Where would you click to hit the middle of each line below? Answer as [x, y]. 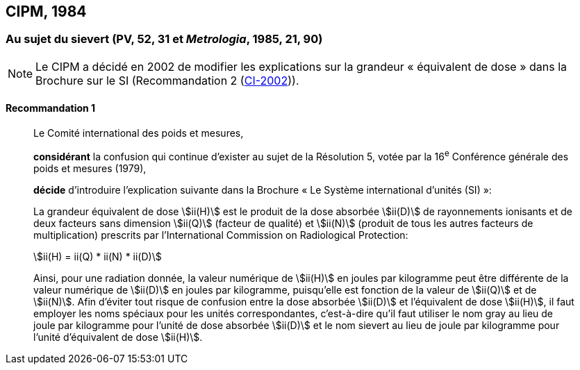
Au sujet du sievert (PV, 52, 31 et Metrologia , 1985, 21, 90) [164, 39]
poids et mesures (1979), [90, 168]
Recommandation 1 [51, 108]
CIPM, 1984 [46, 11]
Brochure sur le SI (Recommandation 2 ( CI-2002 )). [167, 80]
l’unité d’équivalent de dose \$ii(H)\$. [118, 337]
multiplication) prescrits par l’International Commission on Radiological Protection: [221, 235]
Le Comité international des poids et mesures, [139, 133]
